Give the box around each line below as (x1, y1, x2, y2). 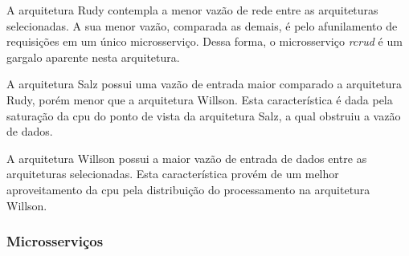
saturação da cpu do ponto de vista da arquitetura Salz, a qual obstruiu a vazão (6, 107, 401, 124)
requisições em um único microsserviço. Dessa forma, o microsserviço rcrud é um (6, 33, 403, 50)
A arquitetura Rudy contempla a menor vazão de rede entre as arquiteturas (6, 2, 378, 18)
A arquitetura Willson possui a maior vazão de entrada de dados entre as (6, 149, 367, 166)
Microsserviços (6, 231, 104, 251)
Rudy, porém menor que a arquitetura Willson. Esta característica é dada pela (6, 91, 393, 108)
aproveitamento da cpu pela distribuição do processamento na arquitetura (6, 181, 370, 197)
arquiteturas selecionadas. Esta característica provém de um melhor (6, 165, 339, 182)
